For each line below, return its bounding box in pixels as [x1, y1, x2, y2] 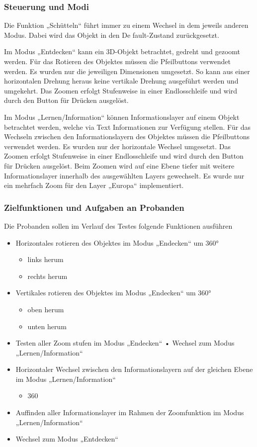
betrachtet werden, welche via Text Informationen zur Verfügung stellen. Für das [4, 121, 251, 132]
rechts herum [27, 270, 68, 281]
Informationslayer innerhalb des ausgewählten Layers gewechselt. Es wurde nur [4, 170, 245, 180]
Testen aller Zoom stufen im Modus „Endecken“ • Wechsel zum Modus [15, 338, 235, 348]
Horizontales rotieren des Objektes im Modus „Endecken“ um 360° [15, 237, 219, 248]
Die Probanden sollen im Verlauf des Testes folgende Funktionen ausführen [4, 220, 233, 231]
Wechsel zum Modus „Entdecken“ [15, 434, 118, 444]
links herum [27, 254, 64, 265]
